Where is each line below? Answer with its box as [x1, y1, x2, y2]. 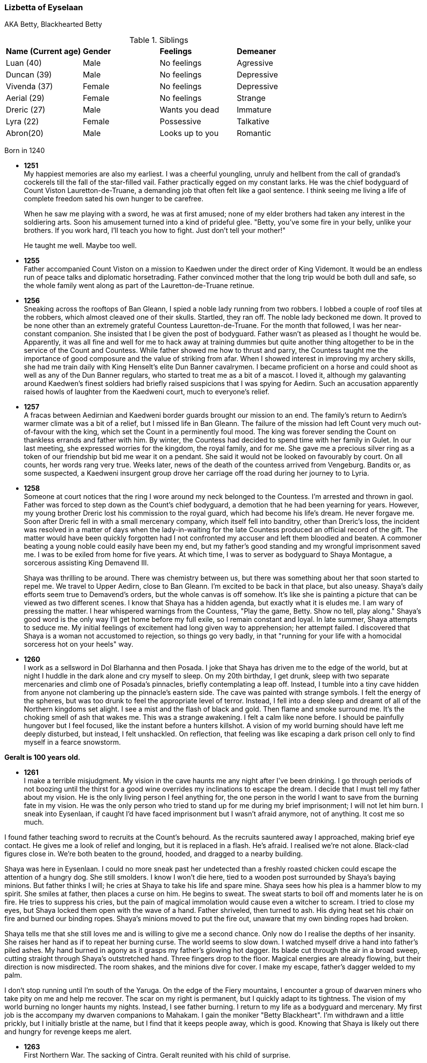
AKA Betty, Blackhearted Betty [4, 20, 102, 29]
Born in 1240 [4, 146, 45, 155]
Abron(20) [6, 128, 44, 138]
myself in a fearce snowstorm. [24, 738, 121, 747]
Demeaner [236, 46, 276, 57]
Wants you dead [159, 105, 219, 115]
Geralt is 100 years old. [4, 753, 80, 762]
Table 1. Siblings [129, 35, 189, 45]
